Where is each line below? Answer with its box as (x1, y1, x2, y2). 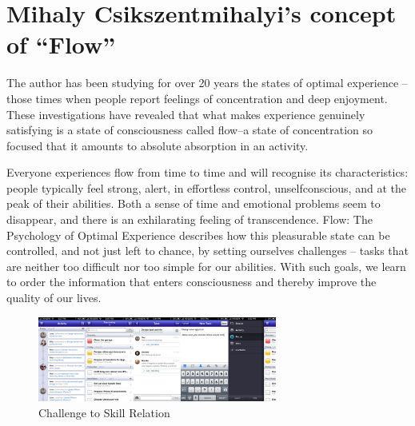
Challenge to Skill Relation (38, 404, 170, 420)
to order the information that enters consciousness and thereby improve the (6, 273, 377, 290)
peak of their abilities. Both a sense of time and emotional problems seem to (6, 195, 381, 212)
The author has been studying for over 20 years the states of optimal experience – (6, 74, 408, 91)
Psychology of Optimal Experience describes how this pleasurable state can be (6, 226, 390, 243)
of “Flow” (6, 28, 116, 61)
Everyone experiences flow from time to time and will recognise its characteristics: (6, 164, 409, 181)
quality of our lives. (6, 289, 102, 306)
